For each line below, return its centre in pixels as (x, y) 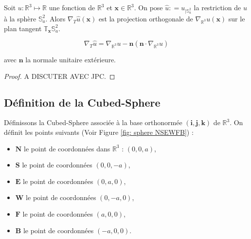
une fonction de (72, 7)
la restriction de (217, 7)
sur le (237, 18)
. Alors (55, 18)
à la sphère (20, 18)
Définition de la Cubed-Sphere (82, 102)
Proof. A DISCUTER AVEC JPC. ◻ (60, 76)
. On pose (148, 7)
